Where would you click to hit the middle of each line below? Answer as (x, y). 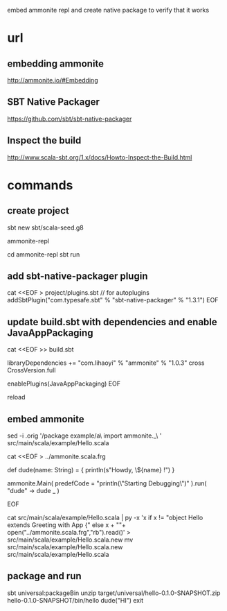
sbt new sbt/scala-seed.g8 (46, 227)
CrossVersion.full (31, 370)
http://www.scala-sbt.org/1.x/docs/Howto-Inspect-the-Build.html (100, 157)
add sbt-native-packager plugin (78, 276)
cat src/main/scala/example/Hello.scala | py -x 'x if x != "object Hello (105, 518)
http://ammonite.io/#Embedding (53, 80)
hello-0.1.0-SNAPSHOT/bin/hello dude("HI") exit (75, 600)
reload (16, 397)
